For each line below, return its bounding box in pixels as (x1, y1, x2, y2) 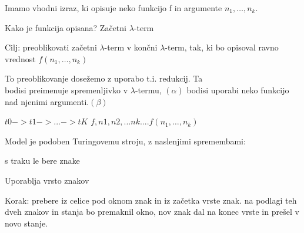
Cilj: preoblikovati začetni (5, 41, 97, 53)
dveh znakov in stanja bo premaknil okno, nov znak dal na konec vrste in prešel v (5, 205, 299, 218)
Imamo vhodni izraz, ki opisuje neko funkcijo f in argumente (5, 2, 222, 13)
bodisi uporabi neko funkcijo (186, 83, 289, 96)
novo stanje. (5, 217, 48, 229)
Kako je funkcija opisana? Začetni (5, 21, 126, 33)
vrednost (5, 52, 36, 65)
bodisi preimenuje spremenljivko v (5, 83, 128, 96)
